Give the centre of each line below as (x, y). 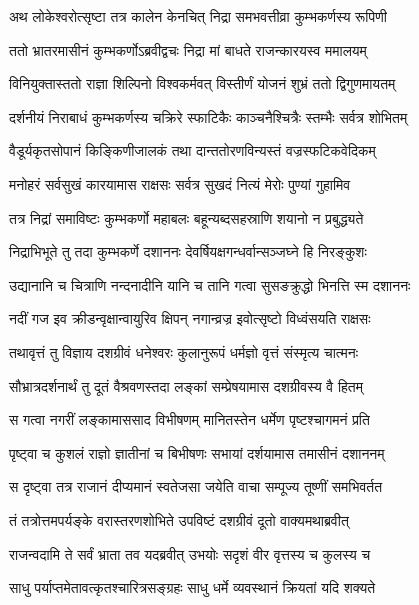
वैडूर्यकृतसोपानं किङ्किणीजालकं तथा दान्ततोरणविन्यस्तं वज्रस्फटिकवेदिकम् (192, 150)
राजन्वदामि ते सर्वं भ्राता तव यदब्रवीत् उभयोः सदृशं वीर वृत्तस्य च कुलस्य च (190, 553)
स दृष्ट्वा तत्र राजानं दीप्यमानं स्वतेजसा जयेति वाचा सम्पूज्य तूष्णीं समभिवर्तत (196, 486)
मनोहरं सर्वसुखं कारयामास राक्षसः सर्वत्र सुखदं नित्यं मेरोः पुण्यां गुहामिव (180, 183)
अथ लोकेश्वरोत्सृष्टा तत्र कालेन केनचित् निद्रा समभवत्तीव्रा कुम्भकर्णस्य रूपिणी (198, 16)
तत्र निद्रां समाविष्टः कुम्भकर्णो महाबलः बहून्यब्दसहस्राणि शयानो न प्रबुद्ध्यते (186, 217)
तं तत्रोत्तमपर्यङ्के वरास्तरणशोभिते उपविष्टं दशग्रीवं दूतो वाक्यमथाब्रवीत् (179, 519)
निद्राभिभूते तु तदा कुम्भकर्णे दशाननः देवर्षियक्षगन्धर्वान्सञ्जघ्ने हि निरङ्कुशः (188, 251)
